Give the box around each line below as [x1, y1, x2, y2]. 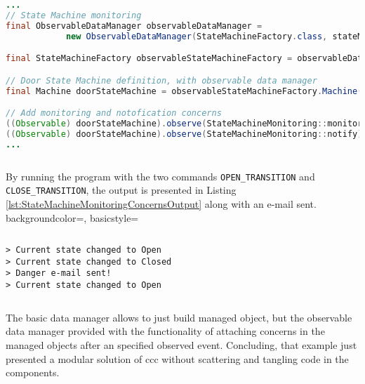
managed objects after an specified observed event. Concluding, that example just [6, 337, 357, 352]
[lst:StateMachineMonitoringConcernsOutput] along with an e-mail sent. [6, 196, 317, 211]
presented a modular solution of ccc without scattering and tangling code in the [6, 351, 349, 366]
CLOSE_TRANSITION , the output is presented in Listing [6, 183, 237, 197]
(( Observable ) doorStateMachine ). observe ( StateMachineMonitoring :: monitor [6, 118, 363, 128]
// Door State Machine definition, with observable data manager [6, 75, 317, 86]
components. [6, 365, 60, 380]
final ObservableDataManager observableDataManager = [6, 20, 263, 31]
